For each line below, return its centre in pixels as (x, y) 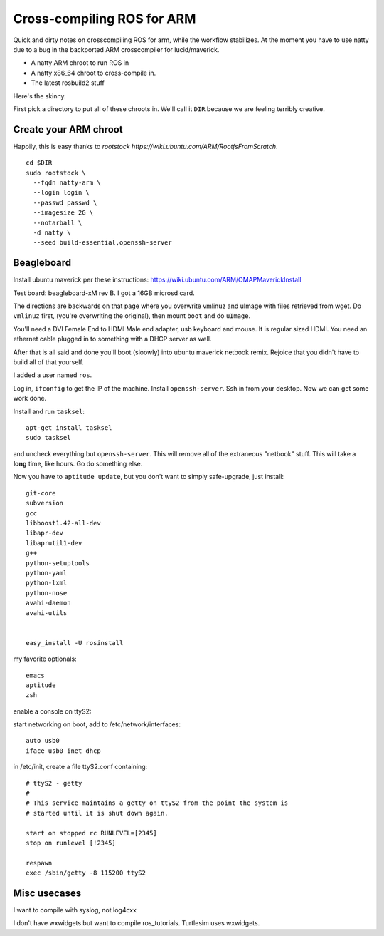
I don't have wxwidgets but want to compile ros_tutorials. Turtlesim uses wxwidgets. (137, 923)
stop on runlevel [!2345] (71, 843)
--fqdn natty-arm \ (67, 182)
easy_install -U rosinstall (75, 643)
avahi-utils (47, 613)
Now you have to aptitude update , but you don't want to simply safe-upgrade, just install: (149, 477)
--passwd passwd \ (65, 202)
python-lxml (47, 583)
